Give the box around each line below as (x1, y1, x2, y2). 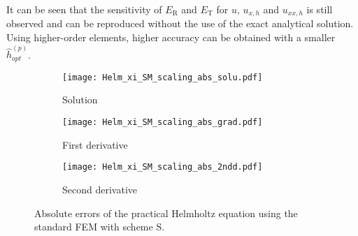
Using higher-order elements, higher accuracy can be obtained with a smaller (6, 30, 336, 45)
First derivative (62, 137, 128, 152)
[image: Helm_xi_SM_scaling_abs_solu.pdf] (62, 72, 263, 82)
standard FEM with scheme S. (34, 219, 165, 234)
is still (306, 2, 333, 16)
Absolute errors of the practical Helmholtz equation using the (34, 205, 298, 220)
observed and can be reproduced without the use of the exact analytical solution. (6, 16, 354, 31)
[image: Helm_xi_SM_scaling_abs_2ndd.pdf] (62, 162, 263, 172)
